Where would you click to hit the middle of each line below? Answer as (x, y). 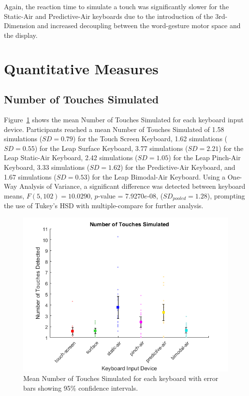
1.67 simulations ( (30, 176)
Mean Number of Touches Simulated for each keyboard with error (121, 378)
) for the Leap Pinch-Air (205, 157)
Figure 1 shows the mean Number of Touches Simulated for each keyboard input (124, 119)
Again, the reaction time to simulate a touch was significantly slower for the (117, 6)
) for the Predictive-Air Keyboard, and (178, 167)
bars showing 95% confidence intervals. (81, 388)
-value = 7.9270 (121, 195)
